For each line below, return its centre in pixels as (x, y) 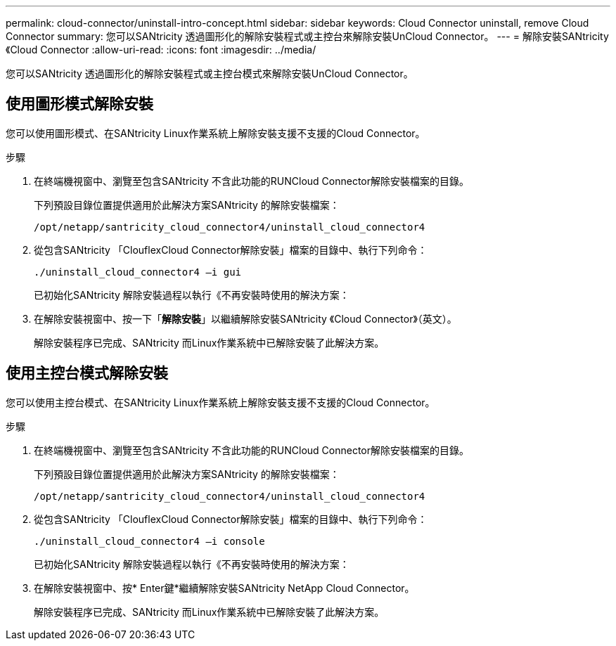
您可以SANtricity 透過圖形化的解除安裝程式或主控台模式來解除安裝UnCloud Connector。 (210, 73)
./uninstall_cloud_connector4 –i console (149, 541)
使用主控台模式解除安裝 (87, 373)
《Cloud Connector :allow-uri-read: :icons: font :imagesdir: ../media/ (161, 50)
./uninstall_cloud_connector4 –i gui (138, 272)
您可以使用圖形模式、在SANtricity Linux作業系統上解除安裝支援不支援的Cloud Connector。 (216, 133)
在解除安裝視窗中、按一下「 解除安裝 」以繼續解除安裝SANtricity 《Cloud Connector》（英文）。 (245, 318)
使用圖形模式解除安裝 (79, 104)
